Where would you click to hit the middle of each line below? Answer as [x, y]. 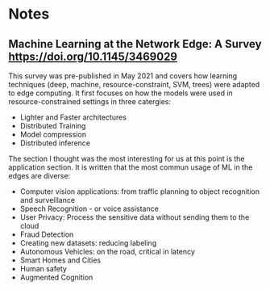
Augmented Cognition [56, 277]
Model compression [53, 134]
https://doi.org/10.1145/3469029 [93, 56]
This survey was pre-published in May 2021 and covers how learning [123, 76]
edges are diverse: [39, 176]
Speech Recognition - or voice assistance [89, 208]
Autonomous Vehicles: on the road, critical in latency [108, 252]
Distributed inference [55, 143]
